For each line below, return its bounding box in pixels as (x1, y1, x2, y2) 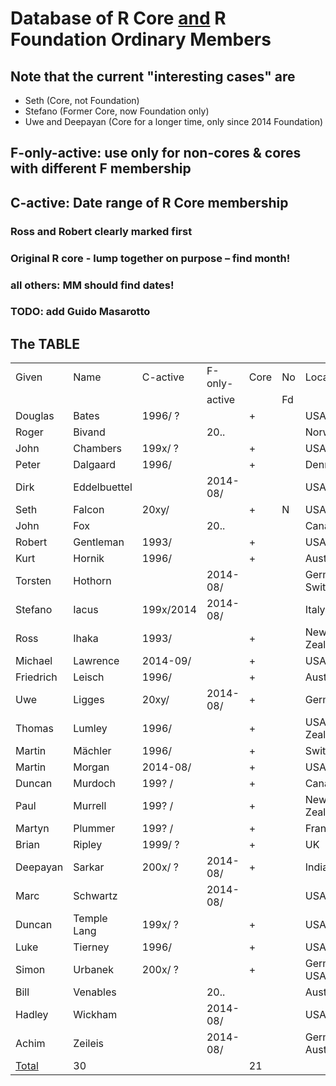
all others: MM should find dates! (10, 278, 175, 292)
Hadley (15, 1008, 49, 1022)
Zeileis (73, 1037, 105, 1051)
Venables (73, 985, 117, 999)
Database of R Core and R (10, 7, 227, 30)
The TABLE (10, 335, 80, 352)
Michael (15, 654, 53, 668)
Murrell (73, 799, 107, 813)
